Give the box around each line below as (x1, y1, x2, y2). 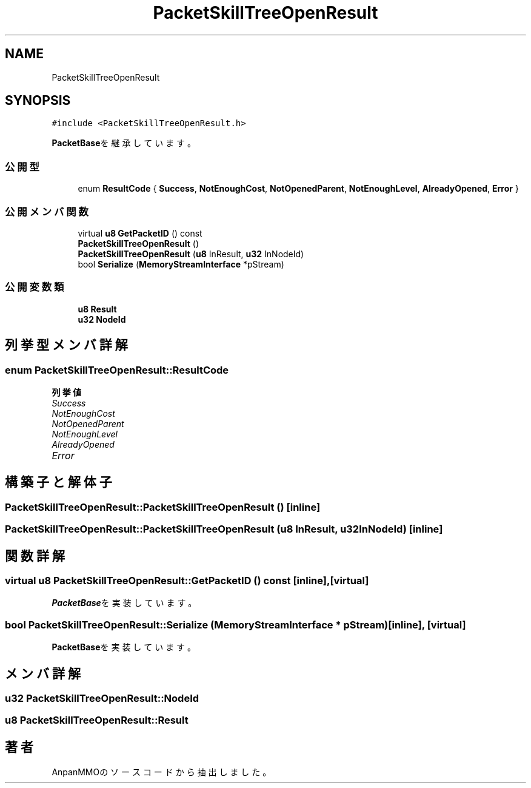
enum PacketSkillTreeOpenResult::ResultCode (5, 363, 229, 376)
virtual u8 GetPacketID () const (78, 227, 202, 238)
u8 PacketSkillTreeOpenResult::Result (5, 714, 189, 727)
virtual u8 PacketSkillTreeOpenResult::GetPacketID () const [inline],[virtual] (5, 574, 369, 587)
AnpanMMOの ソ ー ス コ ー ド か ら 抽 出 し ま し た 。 (52, 767, 272, 778)
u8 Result (78, 303, 117, 314)
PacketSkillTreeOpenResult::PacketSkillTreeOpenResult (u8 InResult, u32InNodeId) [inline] (5, 523, 443, 536)
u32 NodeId (78, 314, 126, 325)
